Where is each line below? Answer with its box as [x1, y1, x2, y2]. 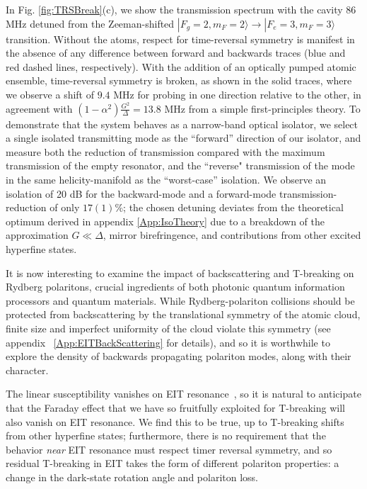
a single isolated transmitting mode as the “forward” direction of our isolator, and [6, 130, 361, 145]
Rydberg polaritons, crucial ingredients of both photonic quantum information [6, 279, 345, 294]
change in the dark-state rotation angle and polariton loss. [6, 469, 258, 484]
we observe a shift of [6, 86, 95, 101]
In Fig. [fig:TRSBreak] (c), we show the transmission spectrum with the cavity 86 [6, 2, 356, 16]
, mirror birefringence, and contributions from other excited [103, 227, 361, 242]
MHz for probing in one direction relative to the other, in [113, 86, 361, 101]
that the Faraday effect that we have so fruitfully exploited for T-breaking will [6, 400, 345, 415]
